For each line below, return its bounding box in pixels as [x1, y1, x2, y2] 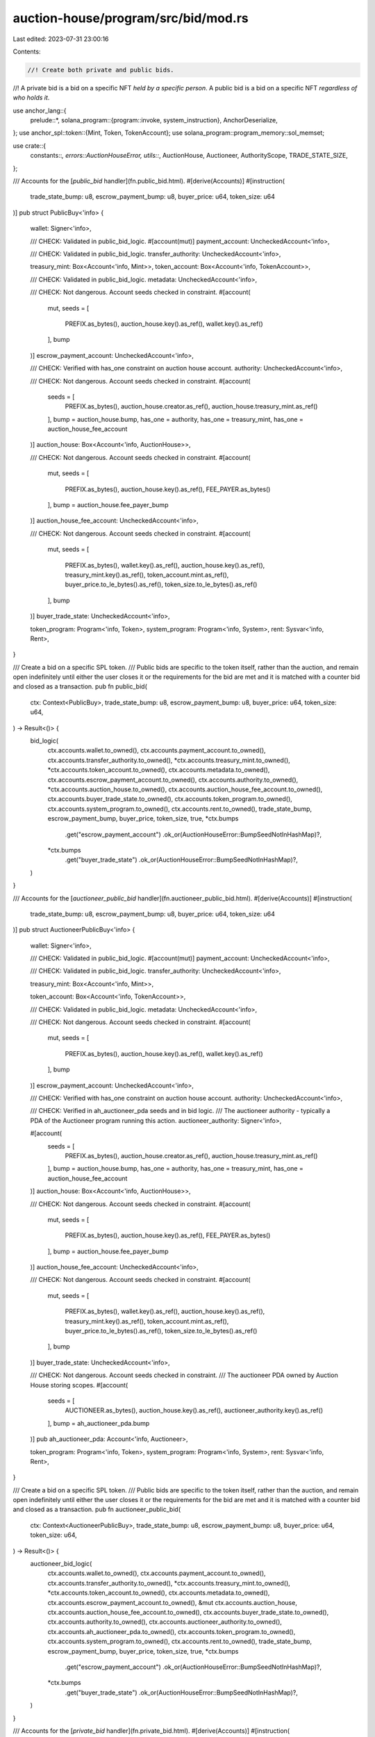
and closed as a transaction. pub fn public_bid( [12, 682, 147, 691]
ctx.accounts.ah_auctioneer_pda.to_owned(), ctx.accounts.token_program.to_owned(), [47, 1627, 296, 1636]
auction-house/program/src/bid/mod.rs [12, 10, 249, 26]
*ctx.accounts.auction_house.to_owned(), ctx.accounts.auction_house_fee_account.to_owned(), [47, 785, 323, 793]
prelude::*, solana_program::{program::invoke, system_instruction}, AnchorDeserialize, [30, 116, 278, 124]
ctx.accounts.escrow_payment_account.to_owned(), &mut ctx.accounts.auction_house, [47, 1598, 298, 1606]
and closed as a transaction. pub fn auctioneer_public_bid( [12, 1505, 181, 1514]
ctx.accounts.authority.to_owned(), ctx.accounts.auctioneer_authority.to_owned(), [47, 1617, 283, 1626]
